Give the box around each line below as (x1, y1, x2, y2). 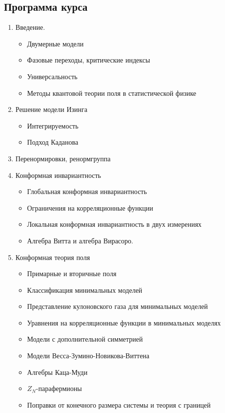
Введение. (15, 22, 45, 32)
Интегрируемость (27, 120, 79, 130)
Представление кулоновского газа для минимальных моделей (27, 301, 208, 311)
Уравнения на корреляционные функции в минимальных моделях (27, 317, 221, 327)
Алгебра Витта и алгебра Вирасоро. (27, 235, 133, 245)
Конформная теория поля (15, 252, 90, 262)
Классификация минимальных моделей (27, 284, 143, 295)
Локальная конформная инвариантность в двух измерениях (27, 219, 202, 229)
